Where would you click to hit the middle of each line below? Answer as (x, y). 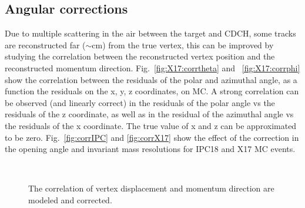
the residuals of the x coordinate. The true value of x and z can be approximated (151, 125)
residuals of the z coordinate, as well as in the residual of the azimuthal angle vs (149, 114)
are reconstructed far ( (45, 44)
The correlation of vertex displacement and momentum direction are (151, 188)
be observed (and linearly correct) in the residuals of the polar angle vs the (140, 102)
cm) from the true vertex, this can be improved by (183, 44)
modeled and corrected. (70, 199)
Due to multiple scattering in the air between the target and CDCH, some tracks (150, 33)
